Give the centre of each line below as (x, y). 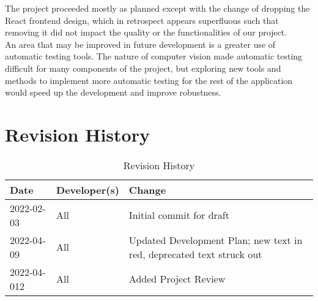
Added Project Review (177, 279)
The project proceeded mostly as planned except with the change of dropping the (157, 8)
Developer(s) (88, 189)
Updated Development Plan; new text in (216, 240)
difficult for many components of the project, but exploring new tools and (143, 68)
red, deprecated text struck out (195, 254)
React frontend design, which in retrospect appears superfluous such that (142, 20)
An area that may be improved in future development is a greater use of (140, 44)
